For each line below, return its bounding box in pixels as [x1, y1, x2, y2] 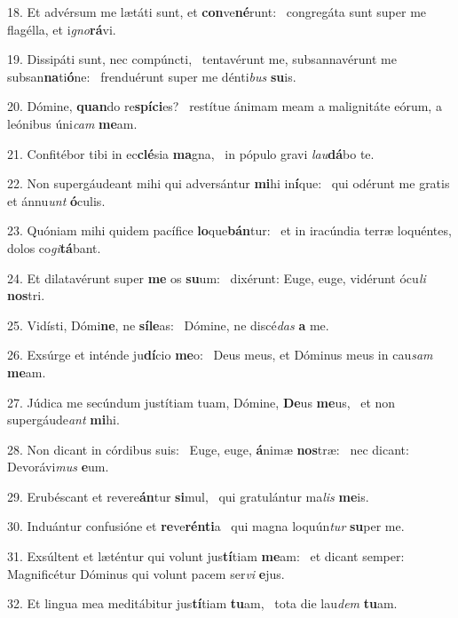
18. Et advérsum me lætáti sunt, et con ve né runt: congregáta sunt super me [7, 3, 427, 20]
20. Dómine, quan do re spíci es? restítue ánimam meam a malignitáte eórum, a [7, 97, 442, 115]
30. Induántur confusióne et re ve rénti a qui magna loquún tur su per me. [7, 517, 405, 535]
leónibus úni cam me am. [7, 114, 138, 132]
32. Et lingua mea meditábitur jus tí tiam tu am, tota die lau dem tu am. [7, 594, 398, 613]
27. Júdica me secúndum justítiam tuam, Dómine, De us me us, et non [7, 392, 396, 411]
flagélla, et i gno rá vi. [7, 20, 116, 38]
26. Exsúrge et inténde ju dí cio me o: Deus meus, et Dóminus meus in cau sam [7, 345, 433, 364]
